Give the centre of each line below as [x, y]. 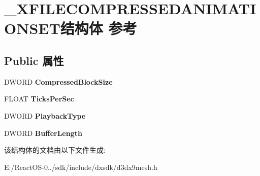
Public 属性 [34, 60]
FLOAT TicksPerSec [39, 99]
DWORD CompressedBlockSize [58, 81]
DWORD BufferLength [43, 133]
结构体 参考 [99, 28]
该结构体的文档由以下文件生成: [55, 150]
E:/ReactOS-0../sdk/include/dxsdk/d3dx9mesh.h [81, 167]
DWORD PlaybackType [45, 115]
